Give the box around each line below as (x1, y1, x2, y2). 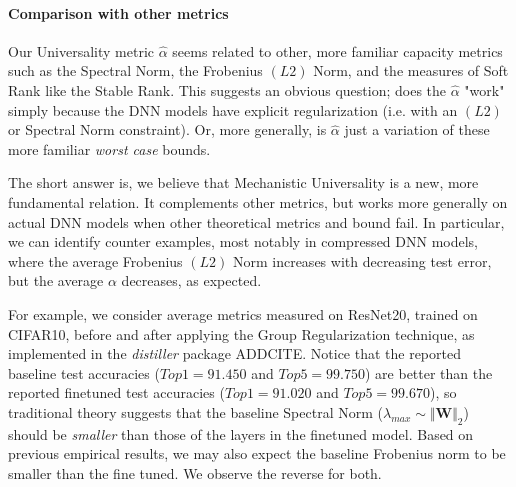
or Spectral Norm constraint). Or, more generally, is (8, 119, 327, 140)
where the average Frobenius (8, 250, 183, 271)
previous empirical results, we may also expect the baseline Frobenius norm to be (8, 443, 506, 464)
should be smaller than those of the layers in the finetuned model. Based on (8, 423, 474, 444)
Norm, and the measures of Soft (313, 60, 509, 81)
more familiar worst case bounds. (8, 138, 211, 159)
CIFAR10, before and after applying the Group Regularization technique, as (8, 323, 475, 344)
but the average (8, 270, 104, 291)
